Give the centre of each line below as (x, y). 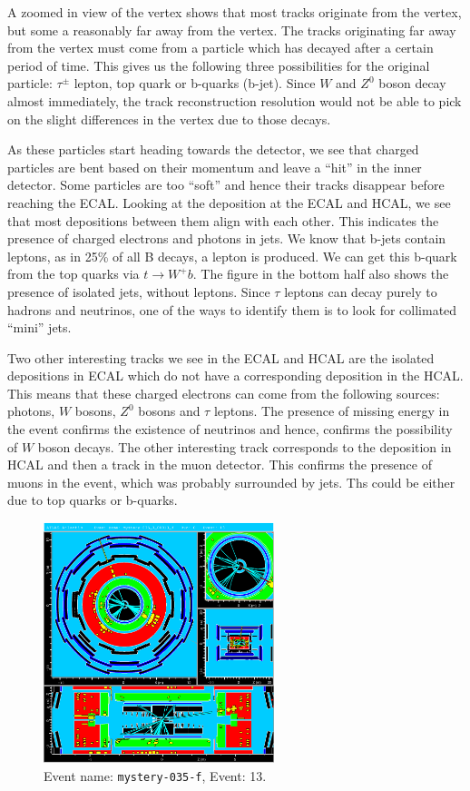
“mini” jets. (39, 327)
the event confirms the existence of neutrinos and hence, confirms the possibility (230, 429)
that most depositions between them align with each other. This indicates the (223, 220)
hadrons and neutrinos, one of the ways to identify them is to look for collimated (232, 309)
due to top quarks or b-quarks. (93, 500)
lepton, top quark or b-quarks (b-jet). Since (195, 83)
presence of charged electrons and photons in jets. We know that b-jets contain (227, 238)
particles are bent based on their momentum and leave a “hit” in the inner (215, 167)
